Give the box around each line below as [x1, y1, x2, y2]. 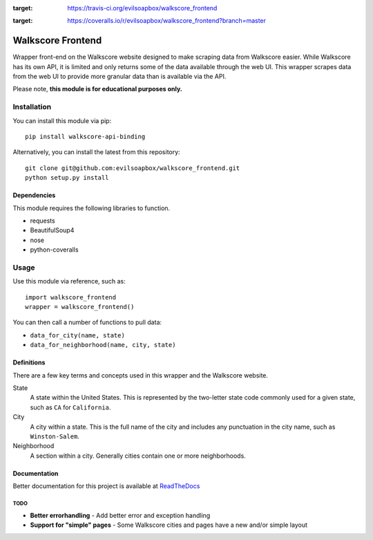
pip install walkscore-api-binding [25, 133, 146, 140]
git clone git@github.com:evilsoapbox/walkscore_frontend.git [25, 164, 240, 172]
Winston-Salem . [30, 432, 79, 440]
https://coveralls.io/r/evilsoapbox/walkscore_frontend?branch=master [67, 17, 266, 25]
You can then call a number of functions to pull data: [12, 318, 162, 326]
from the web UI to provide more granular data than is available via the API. [12, 73, 227, 81]
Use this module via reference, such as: [12, 277, 126, 286]
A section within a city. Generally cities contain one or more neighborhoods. [30, 451, 247, 460]
